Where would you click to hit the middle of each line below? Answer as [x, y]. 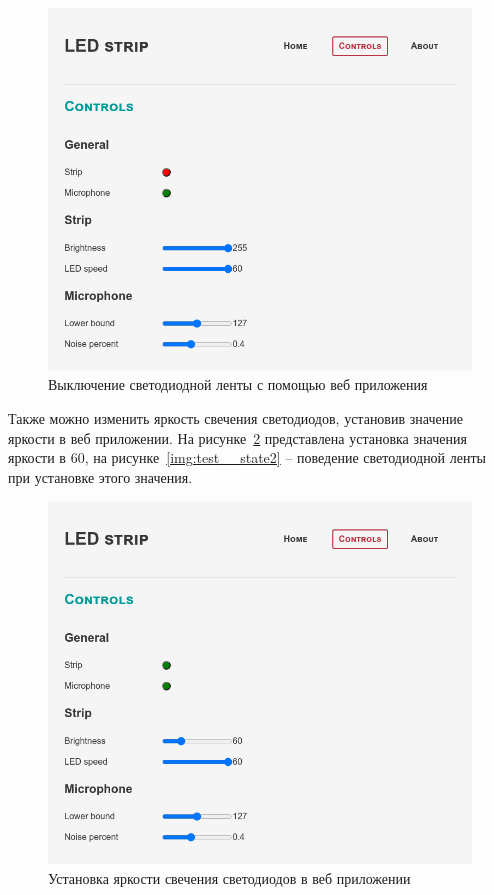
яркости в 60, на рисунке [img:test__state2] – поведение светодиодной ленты [247, 457]
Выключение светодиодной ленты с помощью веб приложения [238, 384]
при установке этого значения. [100, 476]
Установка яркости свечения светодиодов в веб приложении [229, 877]
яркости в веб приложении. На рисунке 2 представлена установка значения [237, 437]
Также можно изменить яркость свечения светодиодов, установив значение [235, 418]
